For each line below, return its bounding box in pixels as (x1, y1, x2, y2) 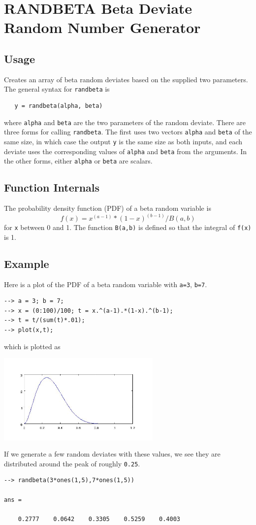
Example (4, 256, 49, 271)
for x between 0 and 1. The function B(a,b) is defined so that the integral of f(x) (4, 222, 252, 232)
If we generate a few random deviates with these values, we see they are (4, 449, 221, 459)
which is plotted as (4, 341, 61, 351)
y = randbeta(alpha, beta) (14, 102, 103, 110)
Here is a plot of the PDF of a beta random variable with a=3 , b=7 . (4, 279, 207, 289)
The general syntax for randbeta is (4, 84, 110, 94)
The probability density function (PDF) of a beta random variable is (4, 203, 211, 213)
